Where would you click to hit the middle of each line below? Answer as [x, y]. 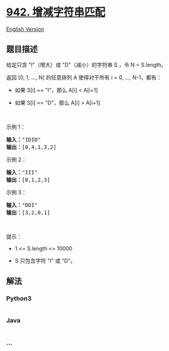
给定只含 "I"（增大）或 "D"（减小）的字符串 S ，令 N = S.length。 [86, 65]
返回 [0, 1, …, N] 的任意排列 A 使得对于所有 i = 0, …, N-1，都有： [84, 77]
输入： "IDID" [24, 140]
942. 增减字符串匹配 [56, 12]
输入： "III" [22, 172]
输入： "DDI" [22, 205]
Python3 [19, 299]
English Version [25, 29]
